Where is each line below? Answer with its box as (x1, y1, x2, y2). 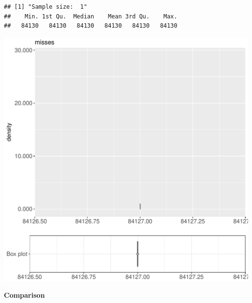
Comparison (4, 290, 45, 300)
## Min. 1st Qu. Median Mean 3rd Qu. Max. (4, 13, 177, 20)
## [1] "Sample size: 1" (4, 3, 87, 10)
